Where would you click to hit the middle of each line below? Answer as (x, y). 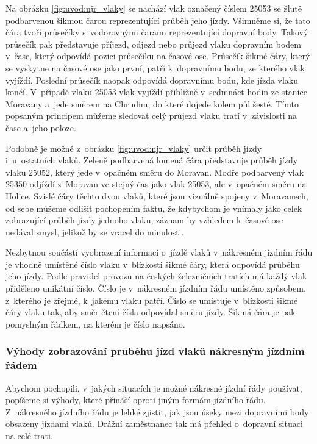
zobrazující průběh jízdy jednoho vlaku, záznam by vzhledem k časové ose (144, 220)
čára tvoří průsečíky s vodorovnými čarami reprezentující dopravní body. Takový (157, 32)
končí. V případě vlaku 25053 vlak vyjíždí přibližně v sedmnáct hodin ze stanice (156, 92)
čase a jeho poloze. (41, 127)
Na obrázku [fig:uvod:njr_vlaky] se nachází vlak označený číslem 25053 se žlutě (154, 8)
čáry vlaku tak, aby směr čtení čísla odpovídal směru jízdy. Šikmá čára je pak (151, 312)
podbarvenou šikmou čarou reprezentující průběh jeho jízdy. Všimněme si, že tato (158, 20)
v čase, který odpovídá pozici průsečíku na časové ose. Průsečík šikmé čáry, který (158, 56)
